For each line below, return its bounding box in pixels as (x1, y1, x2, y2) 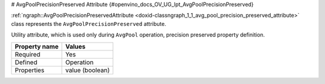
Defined (14, 58, 37, 66)
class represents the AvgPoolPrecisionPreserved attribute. (11, 20, 167, 27)
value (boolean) (65, 66, 110, 74)
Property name (14, 42, 59, 50)
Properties (14, 66, 45, 74)
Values (65, 42, 86, 50)
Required (14, 50, 41, 58)
